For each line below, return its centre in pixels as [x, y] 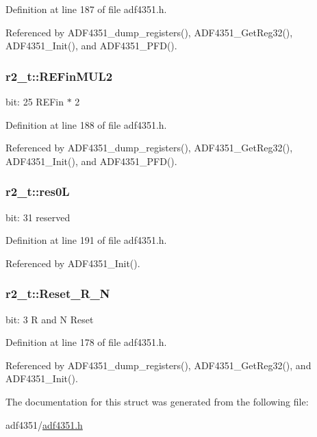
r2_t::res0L [38, 191]
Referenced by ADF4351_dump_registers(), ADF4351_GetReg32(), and [158, 365]
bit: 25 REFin [35, 101]
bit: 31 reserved [38, 217]
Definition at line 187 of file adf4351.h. [86, 9]
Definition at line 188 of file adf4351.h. [86, 124]
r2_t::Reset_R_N [58, 294]
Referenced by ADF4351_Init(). [73, 263]
